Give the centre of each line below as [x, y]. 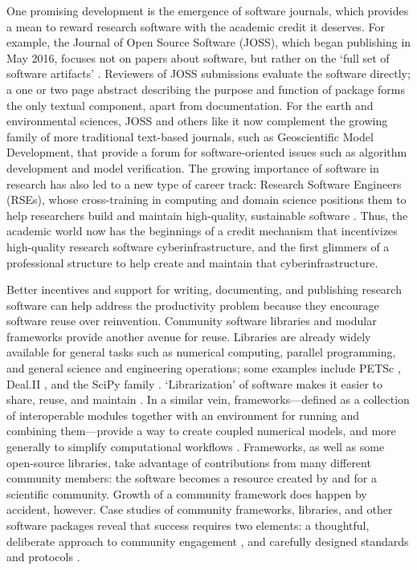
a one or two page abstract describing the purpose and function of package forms [206, 89]
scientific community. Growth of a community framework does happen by [187, 493]
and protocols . [43, 557]
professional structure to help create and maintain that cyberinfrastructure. [192, 262]
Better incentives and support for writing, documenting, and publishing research [204, 289]
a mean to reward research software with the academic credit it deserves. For [196, 26]
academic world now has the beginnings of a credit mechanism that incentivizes [202, 231]
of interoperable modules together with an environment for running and [183, 415]
